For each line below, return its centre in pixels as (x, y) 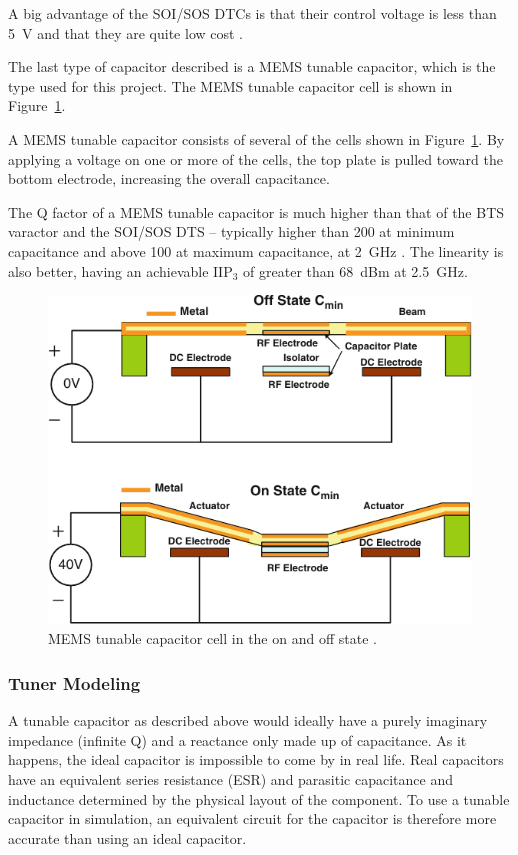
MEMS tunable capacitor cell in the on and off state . (212, 638)
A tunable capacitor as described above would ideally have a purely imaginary (248, 720)
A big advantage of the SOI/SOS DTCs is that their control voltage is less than (252, 13)
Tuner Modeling (74, 682)
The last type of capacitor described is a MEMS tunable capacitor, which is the (252, 66)
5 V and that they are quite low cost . (126, 32)
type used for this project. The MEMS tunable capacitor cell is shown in (230, 85)
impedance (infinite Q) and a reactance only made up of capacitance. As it (237, 739)
